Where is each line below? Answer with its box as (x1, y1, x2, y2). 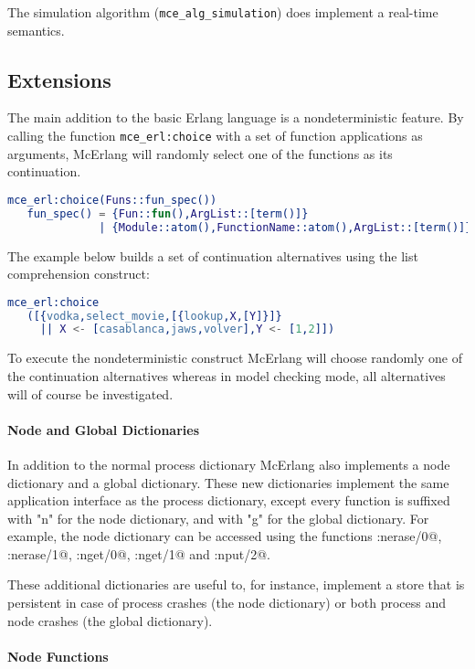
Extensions (7, 65, 111, 93)
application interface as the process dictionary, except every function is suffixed (7, 491, 450, 510)
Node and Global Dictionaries (7, 419, 199, 439)
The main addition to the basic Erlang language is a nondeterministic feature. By (7, 108, 464, 127)
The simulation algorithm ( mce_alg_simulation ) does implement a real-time (7, 3, 438, 21)
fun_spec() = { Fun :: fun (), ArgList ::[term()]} (26, 207, 309, 220)
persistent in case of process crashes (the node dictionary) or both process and (7, 593, 447, 612)
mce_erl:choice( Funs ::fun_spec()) (7, 193, 217, 207)
